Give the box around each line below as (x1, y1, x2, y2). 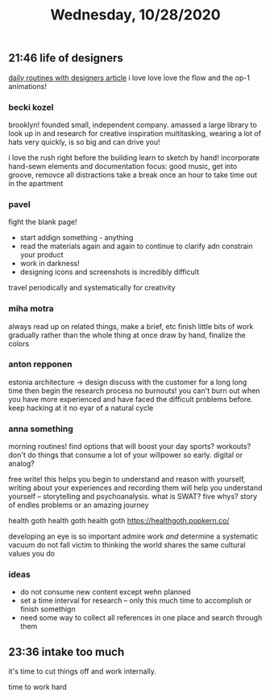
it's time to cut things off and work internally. (8, 666, 157, 676)
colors (8, 338, 30, 349)
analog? (8, 459, 35, 468)
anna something (8, 423, 74, 434)
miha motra (8, 303, 54, 315)
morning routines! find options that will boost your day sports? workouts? (8, 442, 251, 451)
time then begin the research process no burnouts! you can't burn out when (8, 386, 260, 396)
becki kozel (8, 101, 54, 112)
